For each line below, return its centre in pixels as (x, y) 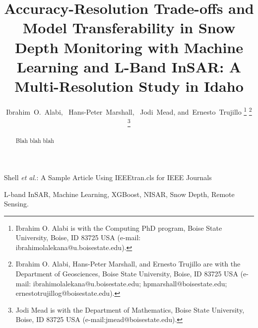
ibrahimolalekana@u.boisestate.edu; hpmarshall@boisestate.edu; (130, 283)
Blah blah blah (35, 141)
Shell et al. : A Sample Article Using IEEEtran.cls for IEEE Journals (108, 177)
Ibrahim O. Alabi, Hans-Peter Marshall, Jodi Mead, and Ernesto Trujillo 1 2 (129, 111)
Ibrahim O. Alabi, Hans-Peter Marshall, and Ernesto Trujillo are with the (128, 264)
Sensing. (16, 204)
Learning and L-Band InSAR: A (129, 66)
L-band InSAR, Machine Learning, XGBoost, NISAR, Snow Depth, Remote (119, 194)
